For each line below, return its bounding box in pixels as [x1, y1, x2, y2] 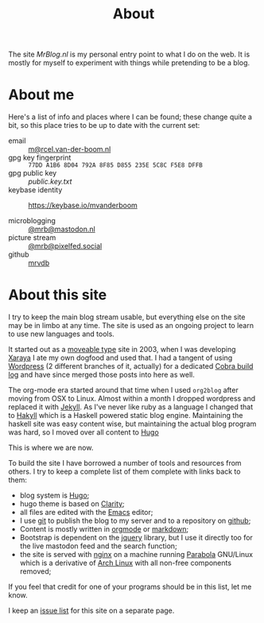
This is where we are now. [8, 443, 94, 453]
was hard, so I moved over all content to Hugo [8, 428, 159, 437]
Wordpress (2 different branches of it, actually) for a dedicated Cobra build [8, 362, 254, 371]
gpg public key [8, 168, 57, 178]
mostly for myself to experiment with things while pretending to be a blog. [8, 58, 250, 68]
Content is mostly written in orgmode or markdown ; [19, 524, 189, 534]
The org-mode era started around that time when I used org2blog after [8, 385, 239, 395]
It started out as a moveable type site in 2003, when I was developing [8, 345, 236, 354]
